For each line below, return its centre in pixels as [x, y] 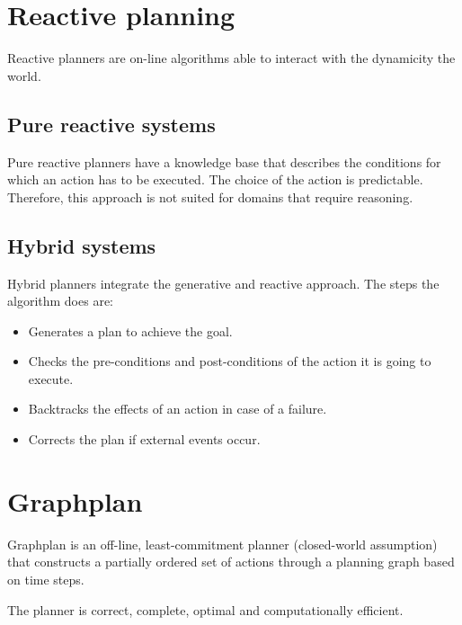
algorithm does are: [60, 301]
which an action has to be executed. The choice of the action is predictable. [215, 179]
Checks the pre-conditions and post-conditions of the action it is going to [230, 361]
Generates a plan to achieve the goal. [130, 330]
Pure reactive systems [111, 124]
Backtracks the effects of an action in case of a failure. [178, 409]
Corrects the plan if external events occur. [144, 439]
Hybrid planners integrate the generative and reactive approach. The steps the [223, 283]
